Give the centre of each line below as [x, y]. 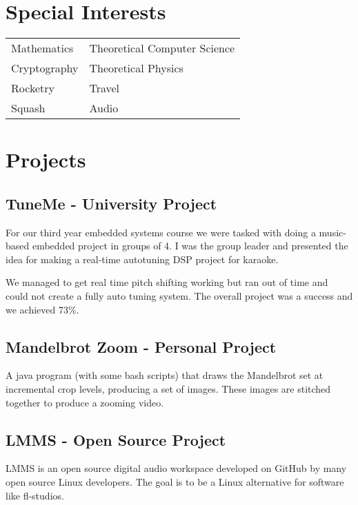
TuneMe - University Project [111, 203]
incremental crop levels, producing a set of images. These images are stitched [168, 389]
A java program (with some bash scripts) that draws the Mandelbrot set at [165, 375]
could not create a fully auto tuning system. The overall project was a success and [179, 296]
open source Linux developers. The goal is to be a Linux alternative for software [175, 482]
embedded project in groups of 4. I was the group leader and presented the [190, 246]
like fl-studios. [35, 495]
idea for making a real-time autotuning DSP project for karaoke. [142, 259]
